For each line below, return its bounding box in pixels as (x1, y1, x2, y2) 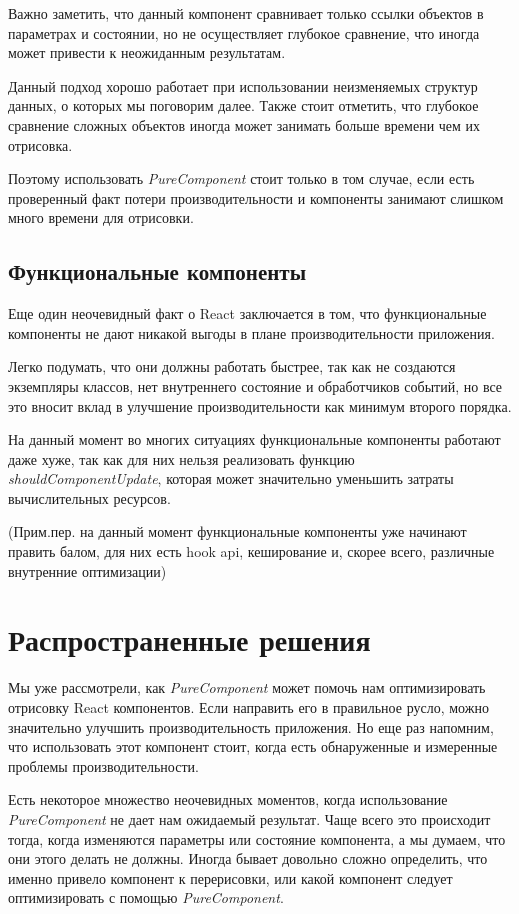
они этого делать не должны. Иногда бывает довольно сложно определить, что (8, 848, 488, 869)
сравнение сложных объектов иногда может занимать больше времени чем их (8, 114, 481, 135)
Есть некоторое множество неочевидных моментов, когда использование (8, 789, 448, 810)
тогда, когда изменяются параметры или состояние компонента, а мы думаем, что (8, 828, 506, 849)
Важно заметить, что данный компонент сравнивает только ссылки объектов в (8, 3, 484, 23)
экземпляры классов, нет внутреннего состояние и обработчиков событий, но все (8, 375, 503, 396)
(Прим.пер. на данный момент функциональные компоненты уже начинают (8, 521, 467, 542)
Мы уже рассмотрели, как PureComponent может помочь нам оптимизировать (8, 677, 486, 698)
